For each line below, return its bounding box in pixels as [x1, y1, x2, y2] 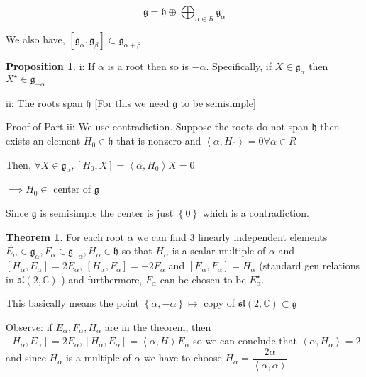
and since [6, 350, 46, 365]
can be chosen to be [160, 271, 246, 286]
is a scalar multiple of [172, 243, 266, 258]
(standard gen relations [259, 258, 360, 273]
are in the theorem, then [104, 319, 211, 334]
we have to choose [144, 350, 222, 365]
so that [121, 243, 152, 258]
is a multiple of [65, 350, 131, 365]
